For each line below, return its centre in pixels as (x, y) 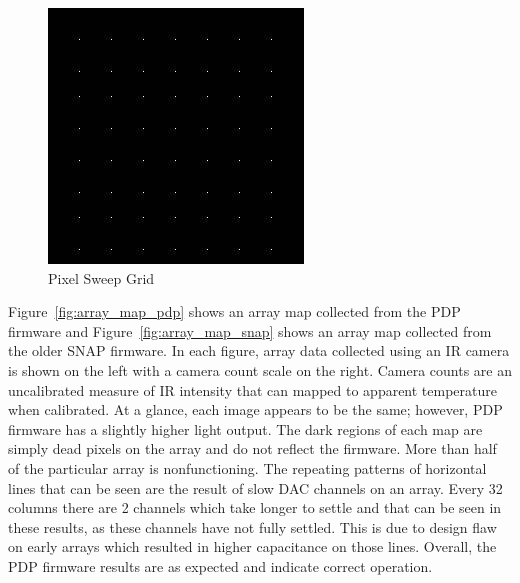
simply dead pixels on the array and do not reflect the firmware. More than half (252, 448)
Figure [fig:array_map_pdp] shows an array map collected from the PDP (234, 311)
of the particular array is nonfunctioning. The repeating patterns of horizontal (247, 467)
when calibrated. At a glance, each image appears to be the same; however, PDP (255, 409)
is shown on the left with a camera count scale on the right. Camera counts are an (260, 369)
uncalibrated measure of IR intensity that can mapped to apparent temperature (253, 389)
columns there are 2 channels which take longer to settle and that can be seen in (255, 507)
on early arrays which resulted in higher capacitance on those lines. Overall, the (252, 546)
